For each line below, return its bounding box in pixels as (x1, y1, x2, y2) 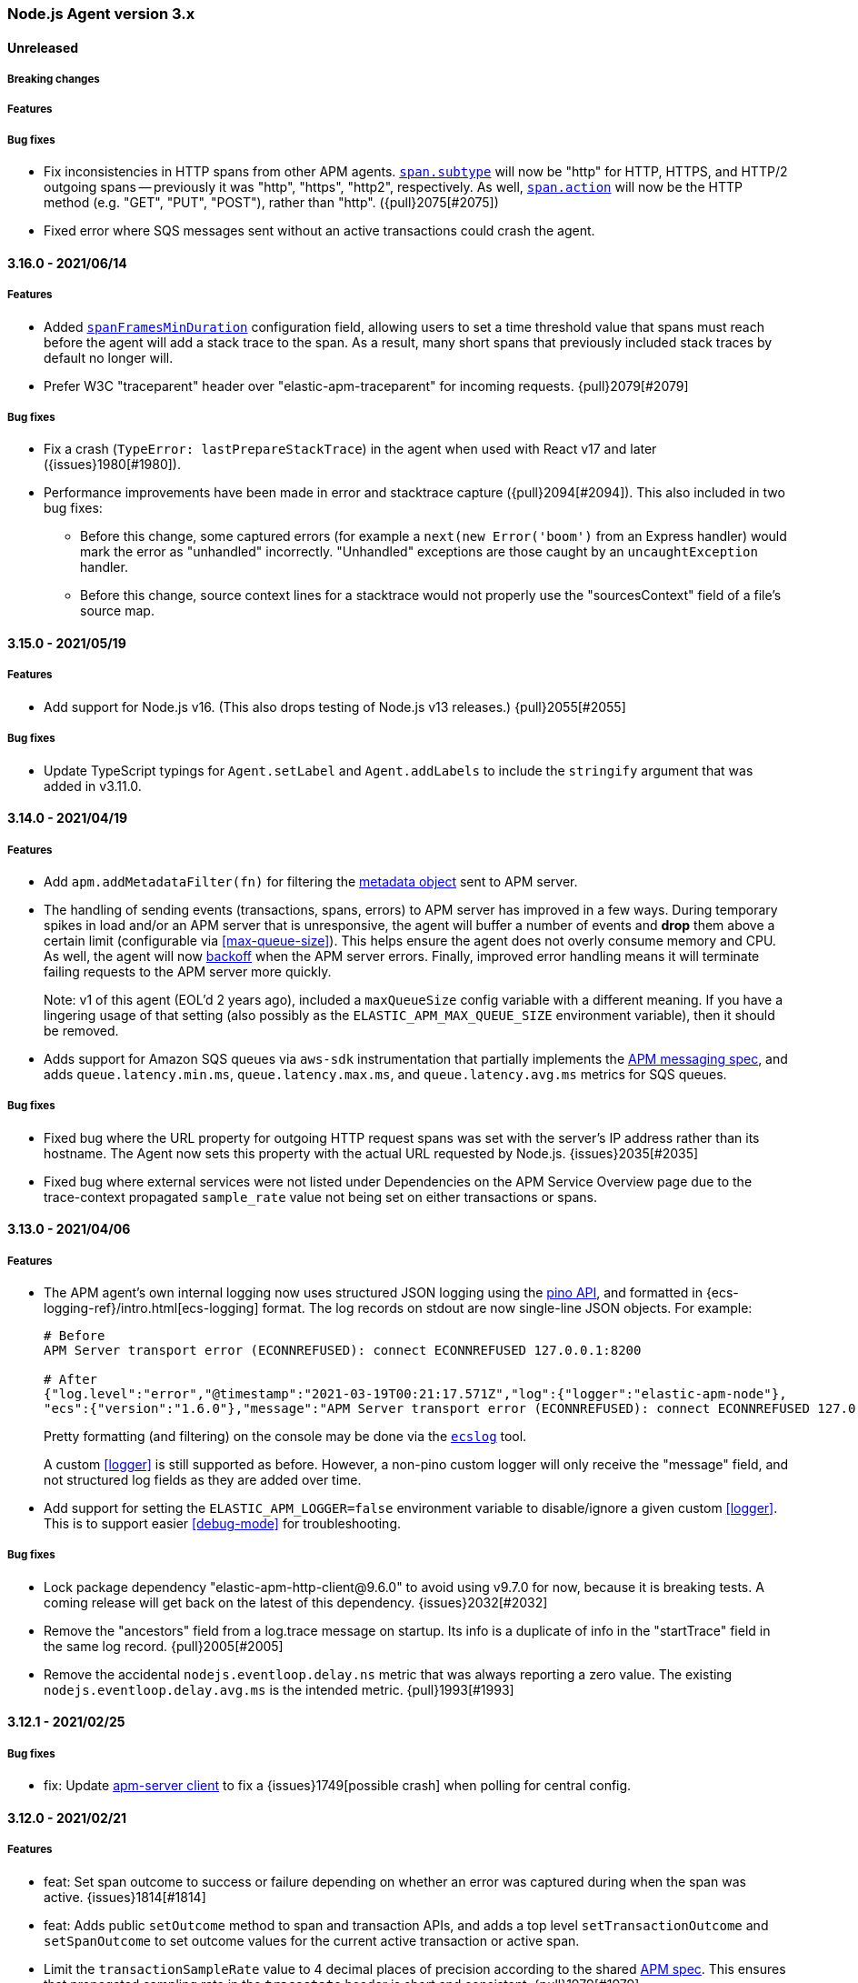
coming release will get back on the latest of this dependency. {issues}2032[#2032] (44, 1594, 548, 1610)
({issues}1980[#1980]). (44, 456, 181, 473)
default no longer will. (44, 349, 174, 366)
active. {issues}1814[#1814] (44, 1888, 206, 1905)
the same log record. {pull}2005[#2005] (44, 1637, 284, 1654)
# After (44, 1372, 98, 1387)
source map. (80, 603, 155, 619)
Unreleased (7, 39, 79, 55)
